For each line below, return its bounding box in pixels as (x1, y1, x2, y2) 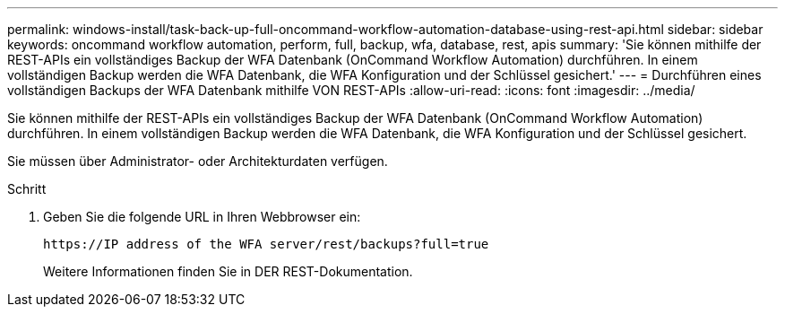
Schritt (7, 181, 47, 196)
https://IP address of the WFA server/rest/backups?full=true (43, 237, 489, 251)
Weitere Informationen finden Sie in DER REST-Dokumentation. (43, 264, 413, 279)
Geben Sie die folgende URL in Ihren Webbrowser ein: (43, 209, 361, 224)
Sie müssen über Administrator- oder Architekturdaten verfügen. (7, 153, 388, 169)
